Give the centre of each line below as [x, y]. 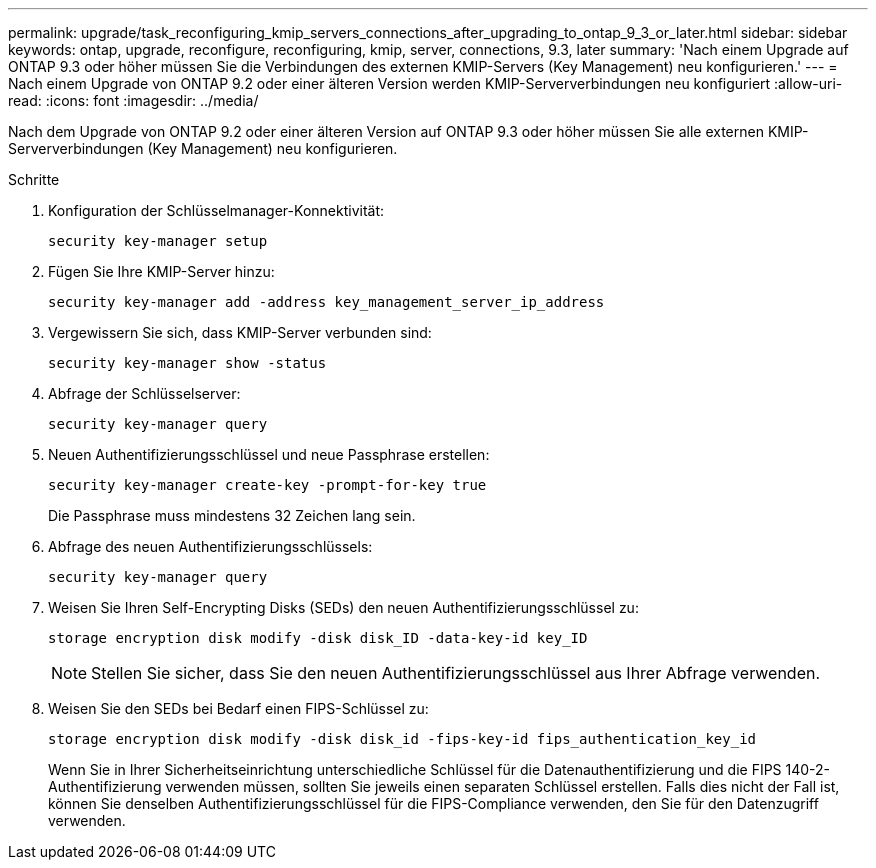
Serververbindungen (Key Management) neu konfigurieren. [203, 148]
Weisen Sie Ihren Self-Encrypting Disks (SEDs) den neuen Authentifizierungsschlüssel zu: [343, 607]
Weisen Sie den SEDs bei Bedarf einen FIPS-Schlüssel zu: [238, 708]
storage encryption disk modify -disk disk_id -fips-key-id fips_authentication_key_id [402, 739]
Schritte [34, 179]
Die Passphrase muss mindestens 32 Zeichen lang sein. [232, 515]
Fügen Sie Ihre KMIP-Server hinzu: [161, 271]
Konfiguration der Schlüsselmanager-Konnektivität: [216, 210]
